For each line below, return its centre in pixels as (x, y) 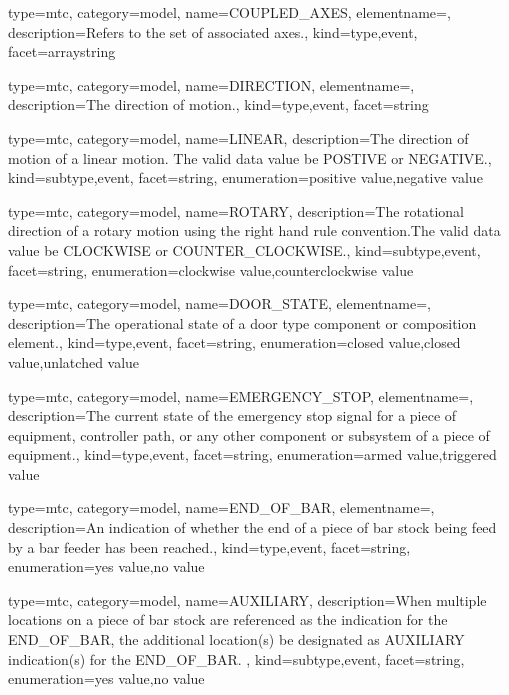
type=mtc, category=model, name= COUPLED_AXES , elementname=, (229, 12)
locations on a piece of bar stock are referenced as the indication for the (228, 619)
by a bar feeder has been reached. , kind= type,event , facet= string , (209, 546)
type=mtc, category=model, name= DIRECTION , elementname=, (211, 84)
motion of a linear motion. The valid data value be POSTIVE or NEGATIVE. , (250, 157)
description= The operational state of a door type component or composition (242, 322)
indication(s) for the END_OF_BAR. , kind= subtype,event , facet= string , (236, 658)
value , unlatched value (74, 361)
